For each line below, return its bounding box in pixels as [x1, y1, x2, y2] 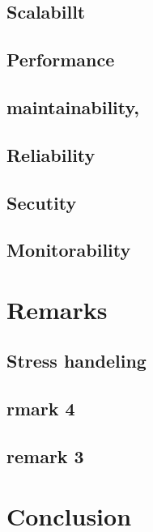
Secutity [6, 189, 77, 215]
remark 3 [6, 444, 84, 469]
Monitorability [6, 237, 131, 262]
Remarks [6, 292, 108, 326]
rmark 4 [6, 396, 75, 421]
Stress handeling [6, 348, 147, 373]
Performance [6, 47, 115, 72]
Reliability [6, 142, 96, 167]
